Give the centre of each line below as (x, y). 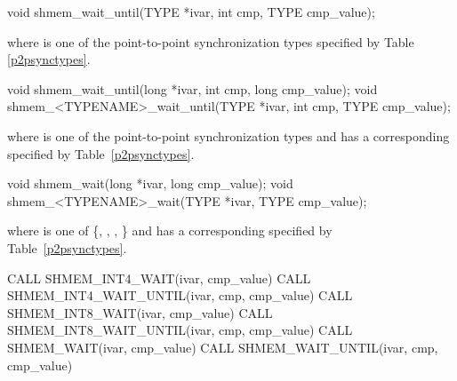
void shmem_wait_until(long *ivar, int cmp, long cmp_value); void (192, 88)
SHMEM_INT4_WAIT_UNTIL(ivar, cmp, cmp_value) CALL (180, 295)
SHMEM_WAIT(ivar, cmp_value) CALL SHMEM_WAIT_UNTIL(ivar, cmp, (223, 347)
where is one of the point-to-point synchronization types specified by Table (211, 41)
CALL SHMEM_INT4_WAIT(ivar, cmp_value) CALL (159, 278)
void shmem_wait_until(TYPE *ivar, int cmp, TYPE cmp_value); (191, 12)
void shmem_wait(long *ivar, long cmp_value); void (150, 183)
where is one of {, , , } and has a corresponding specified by (170, 230)
